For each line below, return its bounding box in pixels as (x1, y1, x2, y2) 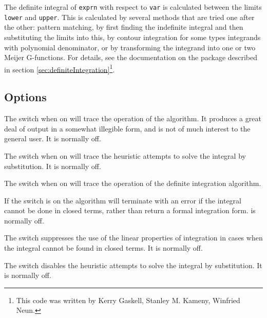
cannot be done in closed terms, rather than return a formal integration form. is (4, 205, 256, 216)
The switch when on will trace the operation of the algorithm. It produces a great (4, 113, 261, 124)
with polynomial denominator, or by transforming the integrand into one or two (4, 42, 256, 52)
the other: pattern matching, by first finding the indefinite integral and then (4, 22, 243, 32)
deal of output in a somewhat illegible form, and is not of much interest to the (4, 123, 251, 134)
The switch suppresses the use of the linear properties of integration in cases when (4, 232, 263, 243)
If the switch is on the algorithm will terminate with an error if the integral (4, 195, 241, 205)
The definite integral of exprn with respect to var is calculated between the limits (4, 2, 262, 12)
